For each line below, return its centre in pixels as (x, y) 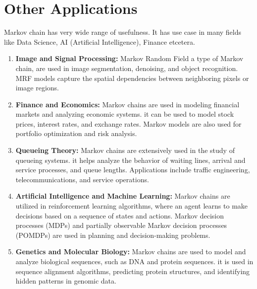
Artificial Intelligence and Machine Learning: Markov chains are (123, 196)
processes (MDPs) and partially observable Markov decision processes (121, 225)
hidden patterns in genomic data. (66, 281)
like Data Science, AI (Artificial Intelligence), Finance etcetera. (100, 41)
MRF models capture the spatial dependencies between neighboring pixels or (132, 78)
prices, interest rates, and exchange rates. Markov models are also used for (128, 123)
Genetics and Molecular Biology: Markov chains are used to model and (131, 252)
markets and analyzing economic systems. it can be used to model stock (125, 114)
